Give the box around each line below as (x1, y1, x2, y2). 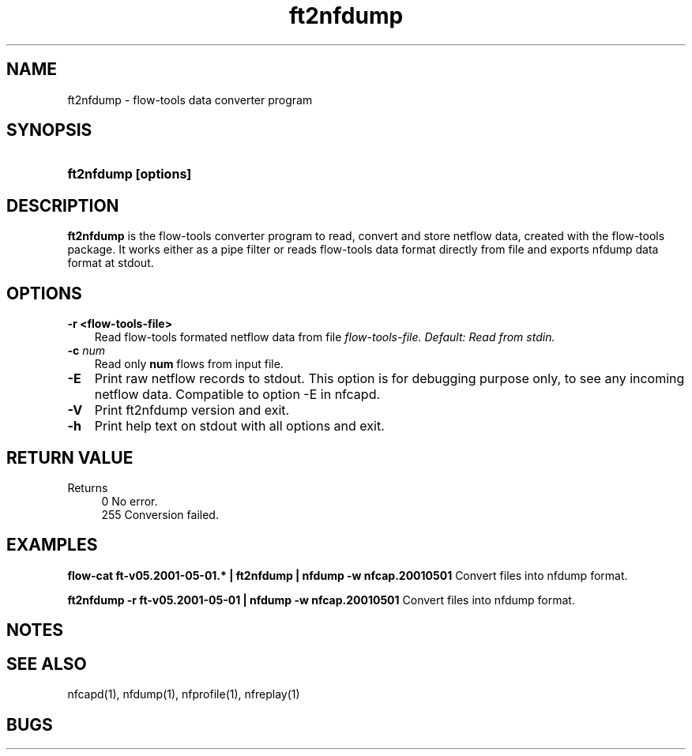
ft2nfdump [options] (67, 166, 192, 182)
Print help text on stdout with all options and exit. (94, 418, 385, 434)
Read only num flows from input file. (94, 357, 284, 371)
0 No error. (101, 494, 158, 508)
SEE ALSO (6, 653, 87, 674)
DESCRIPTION (6, 195, 119, 216)
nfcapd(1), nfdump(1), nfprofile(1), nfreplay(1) (67, 687, 300, 701)
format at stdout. (67, 256, 154, 270)
